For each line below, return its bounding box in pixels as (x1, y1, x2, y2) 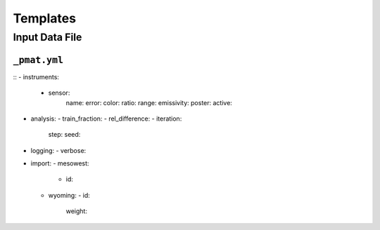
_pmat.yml (13, 54, 63, 66)
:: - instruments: (13, 72, 60, 81)
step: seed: (48, 130, 81, 139)
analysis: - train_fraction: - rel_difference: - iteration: (30, 114, 182, 123)
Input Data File (13, 31, 82, 43)
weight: (65, 207, 88, 215)
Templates (13, 11, 77, 26)
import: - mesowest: (30, 159, 89, 168)
